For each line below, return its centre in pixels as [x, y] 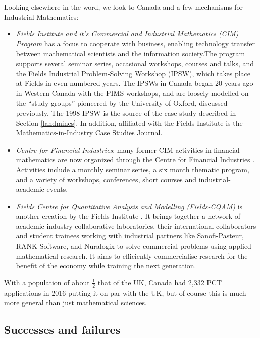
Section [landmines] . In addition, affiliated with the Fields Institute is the [129, 123]
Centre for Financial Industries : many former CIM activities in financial [128, 149]
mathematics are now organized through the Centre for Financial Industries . [135, 159]
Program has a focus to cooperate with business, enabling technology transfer [135, 43]
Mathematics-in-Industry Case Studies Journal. [89, 133]
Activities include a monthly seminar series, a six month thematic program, [133, 169]
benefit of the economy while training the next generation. [106, 265]
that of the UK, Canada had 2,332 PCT [160, 282]
